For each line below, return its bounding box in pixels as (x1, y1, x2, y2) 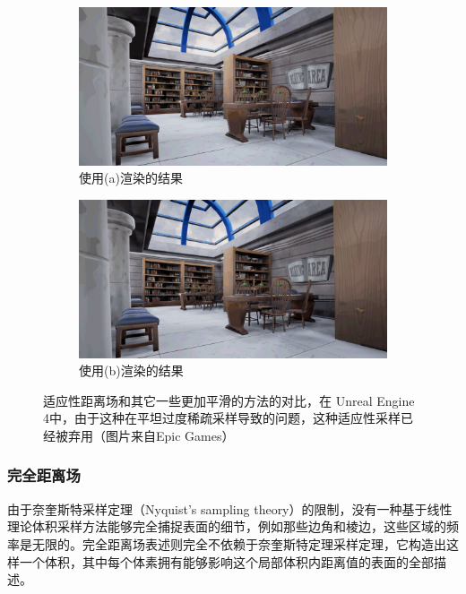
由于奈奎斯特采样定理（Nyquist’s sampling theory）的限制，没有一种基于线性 (7, 499, 453, 518)
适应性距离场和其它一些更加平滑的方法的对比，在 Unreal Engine (43, 391, 415, 409)
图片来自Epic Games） (105, 426, 235, 444)
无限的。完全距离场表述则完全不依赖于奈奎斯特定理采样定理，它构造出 (31, 534, 446, 553)
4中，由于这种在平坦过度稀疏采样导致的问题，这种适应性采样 (43, 409, 401, 427)
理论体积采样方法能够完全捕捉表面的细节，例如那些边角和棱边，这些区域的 (7, 517, 446, 536)
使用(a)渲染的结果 (79, 168, 183, 187)
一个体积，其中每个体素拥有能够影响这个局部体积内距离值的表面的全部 (19, 552, 434, 571)
